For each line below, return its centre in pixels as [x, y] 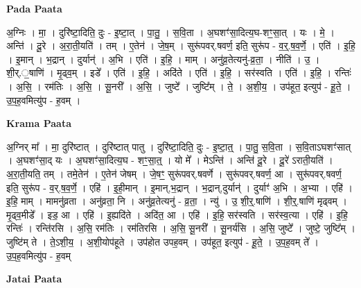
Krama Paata [39, 123]
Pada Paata [34, 8]
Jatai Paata [34, 279]
